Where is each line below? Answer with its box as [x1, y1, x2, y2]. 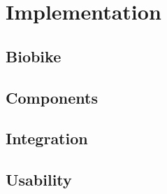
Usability [6, 169, 72, 190]
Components [6, 86, 98, 108]
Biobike [6, 45, 61, 67]
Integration [6, 127, 88, 149]
